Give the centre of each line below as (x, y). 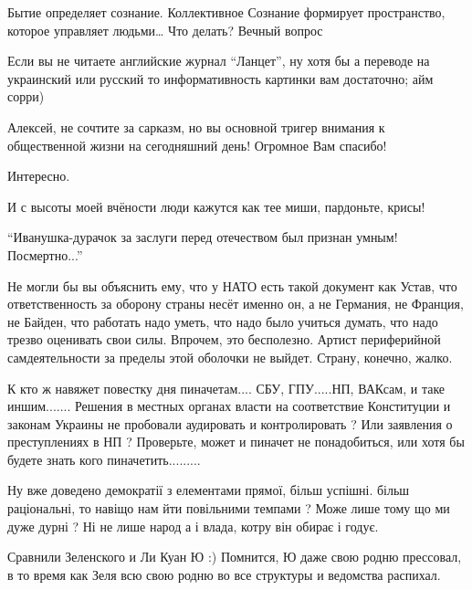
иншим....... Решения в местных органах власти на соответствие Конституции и (229, 406)
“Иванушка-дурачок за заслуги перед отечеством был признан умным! (203, 237)
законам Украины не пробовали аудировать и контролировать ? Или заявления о (230, 423)
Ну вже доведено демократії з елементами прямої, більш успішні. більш (209, 490)
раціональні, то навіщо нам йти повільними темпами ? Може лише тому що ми (229, 508)
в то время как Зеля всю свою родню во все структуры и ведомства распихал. (224, 574)
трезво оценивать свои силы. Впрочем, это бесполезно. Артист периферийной (224, 339)
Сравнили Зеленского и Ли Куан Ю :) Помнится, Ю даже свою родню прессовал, (235, 557)
